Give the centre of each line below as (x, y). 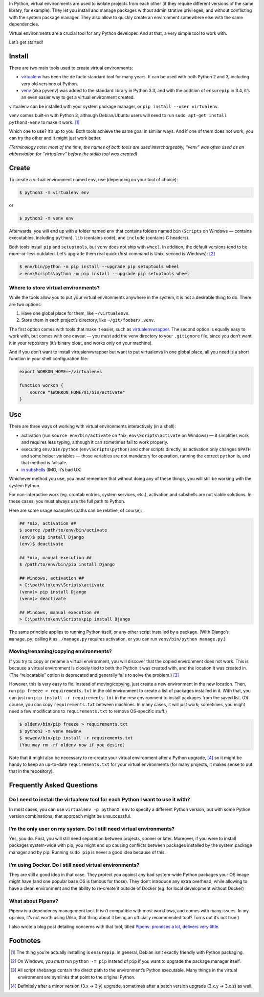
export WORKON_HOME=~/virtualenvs (61, 372)
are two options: (25, 304)
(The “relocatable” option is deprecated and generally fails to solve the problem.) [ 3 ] (94, 675)
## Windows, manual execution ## (59, 612)
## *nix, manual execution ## (55, 558)
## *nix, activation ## (48, 523)
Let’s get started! (26, 42)
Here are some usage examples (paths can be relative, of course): (76, 510)
